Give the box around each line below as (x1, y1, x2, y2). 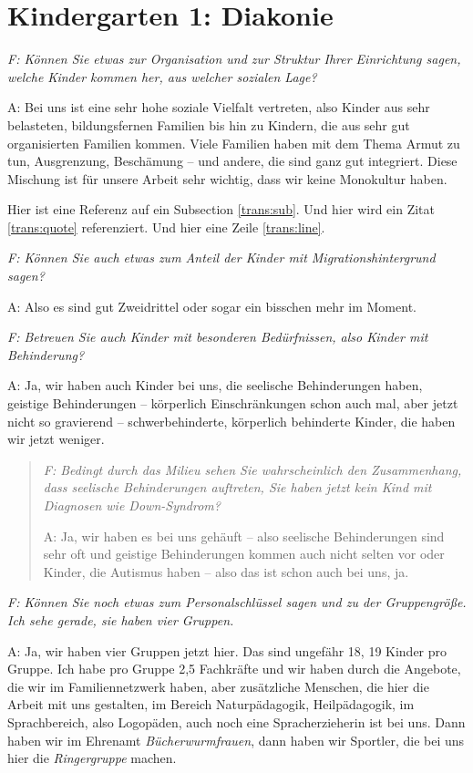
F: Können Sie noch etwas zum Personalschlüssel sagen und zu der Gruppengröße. (7, 593, 467, 612)
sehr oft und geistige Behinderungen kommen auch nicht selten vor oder (43, 544, 445, 563)
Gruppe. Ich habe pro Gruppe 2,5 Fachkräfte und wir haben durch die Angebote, (7, 659, 461, 678)
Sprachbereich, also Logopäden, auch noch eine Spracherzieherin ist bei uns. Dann (7, 712, 466, 731)
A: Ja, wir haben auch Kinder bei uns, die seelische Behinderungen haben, (7, 376, 423, 395)
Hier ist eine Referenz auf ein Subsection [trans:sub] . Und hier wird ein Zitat (7, 200, 435, 219)
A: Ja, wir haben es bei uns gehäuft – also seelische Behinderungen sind (43, 526, 445, 545)
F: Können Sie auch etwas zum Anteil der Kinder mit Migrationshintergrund (7, 248, 436, 267)
